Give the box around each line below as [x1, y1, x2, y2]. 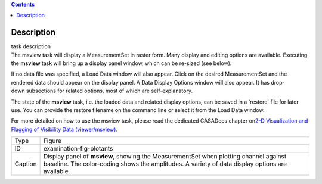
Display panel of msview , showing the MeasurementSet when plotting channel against [43, 152, 287, 161]
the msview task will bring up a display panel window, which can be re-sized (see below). [11, 60, 232, 67]
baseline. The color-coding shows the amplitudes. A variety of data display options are [43, 160, 287, 168]
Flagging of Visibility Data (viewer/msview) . [11, 126, 117, 133]
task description [11, 43, 51, 50]
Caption [14, 160, 37, 168]
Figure [43, 137, 62, 145]
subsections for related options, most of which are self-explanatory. [26, 87, 193, 95]
